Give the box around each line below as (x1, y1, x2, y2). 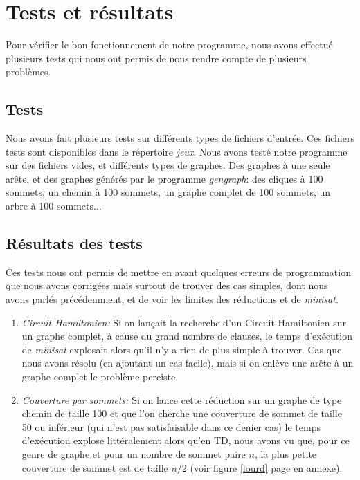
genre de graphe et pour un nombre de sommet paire (21, 447, 246, 461)
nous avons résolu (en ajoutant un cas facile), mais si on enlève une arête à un (21, 356, 354, 370)
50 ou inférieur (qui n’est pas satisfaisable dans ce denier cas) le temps (21, 419, 321, 434)
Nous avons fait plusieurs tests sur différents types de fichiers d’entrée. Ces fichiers (6, 131, 354, 145)
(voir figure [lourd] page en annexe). (190, 460, 343, 474)
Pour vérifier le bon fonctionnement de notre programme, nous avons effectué (6, 37, 333, 52)
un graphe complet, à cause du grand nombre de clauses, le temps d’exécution (21, 329, 352, 343)
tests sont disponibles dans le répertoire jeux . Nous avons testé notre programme (6, 144, 348, 158)
